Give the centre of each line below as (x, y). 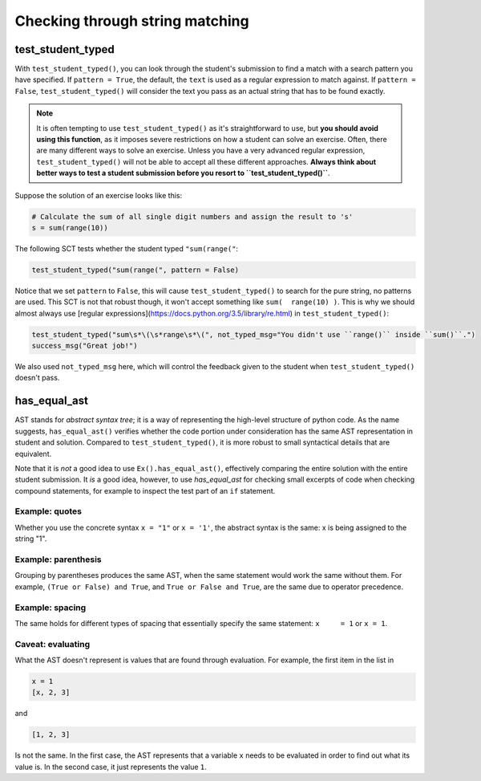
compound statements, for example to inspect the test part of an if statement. (145, 490)
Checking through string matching (132, 21)
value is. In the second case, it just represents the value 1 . (111, 767)
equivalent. (33, 454)
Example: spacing (51, 608)
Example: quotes (48, 511)
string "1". (31, 539)
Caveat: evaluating (53, 644)
